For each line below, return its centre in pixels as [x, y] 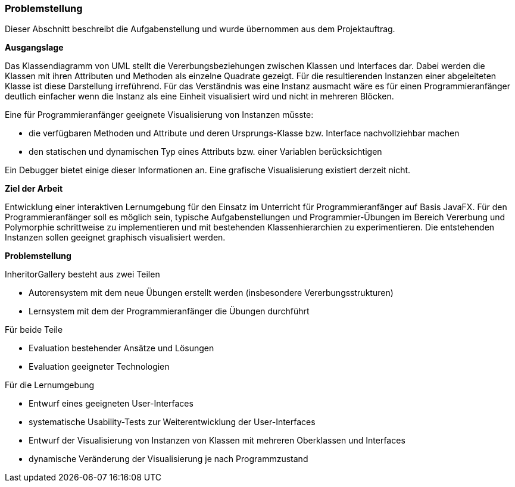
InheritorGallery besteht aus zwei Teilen [82, 274]
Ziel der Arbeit [34, 189]
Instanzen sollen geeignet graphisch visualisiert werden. [115, 238]
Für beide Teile [34, 330]
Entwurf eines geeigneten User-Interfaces [111, 404]
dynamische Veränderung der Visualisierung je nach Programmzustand [168, 459]
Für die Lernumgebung [50, 385]
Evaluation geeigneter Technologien [99, 367]
